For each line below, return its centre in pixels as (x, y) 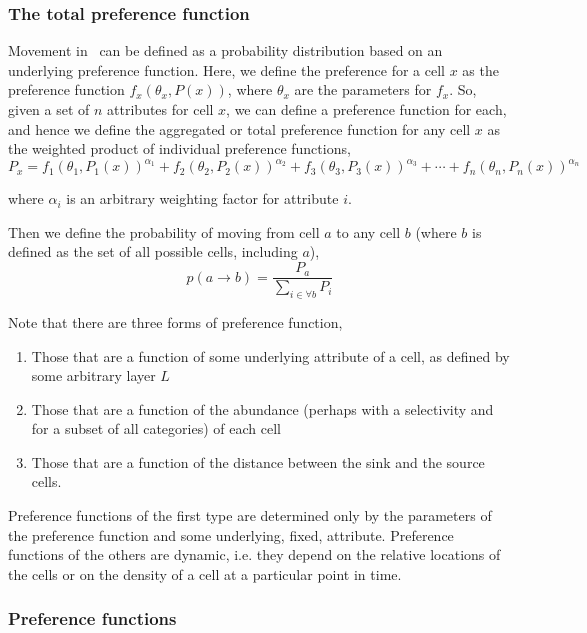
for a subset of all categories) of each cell (156, 428)
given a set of (49, 109)
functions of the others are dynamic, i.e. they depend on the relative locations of (254, 554)
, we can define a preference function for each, (366, 109)
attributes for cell (160, 109)
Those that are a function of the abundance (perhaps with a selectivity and (262, 408)
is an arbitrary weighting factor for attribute (202, 198)
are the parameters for (363, 89)
